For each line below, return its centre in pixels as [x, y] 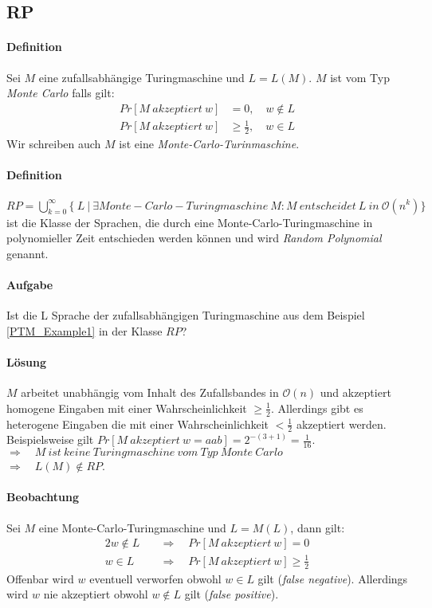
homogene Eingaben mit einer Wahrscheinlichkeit [127, 408]
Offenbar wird [40, 578]
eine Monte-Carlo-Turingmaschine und [132, 527]
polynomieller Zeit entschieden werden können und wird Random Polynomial [194, 238]
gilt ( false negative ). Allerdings [333, 578]
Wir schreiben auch [54, 144]
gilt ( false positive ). [232, 594]
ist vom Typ [360, 77]
